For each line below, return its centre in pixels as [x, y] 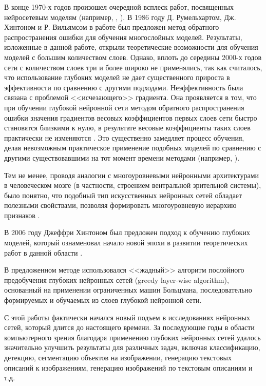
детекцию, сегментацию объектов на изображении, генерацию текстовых [118, 357]
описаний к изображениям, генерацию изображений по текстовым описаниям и [128, 367]
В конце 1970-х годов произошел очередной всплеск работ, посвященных [119, 7]
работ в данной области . [43, 252]
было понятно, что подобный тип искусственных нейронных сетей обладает [123, 195]
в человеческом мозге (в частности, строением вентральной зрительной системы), [133, 185]
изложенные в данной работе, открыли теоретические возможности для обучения [131, 47]
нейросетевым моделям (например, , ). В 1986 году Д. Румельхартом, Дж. [120, 17]
